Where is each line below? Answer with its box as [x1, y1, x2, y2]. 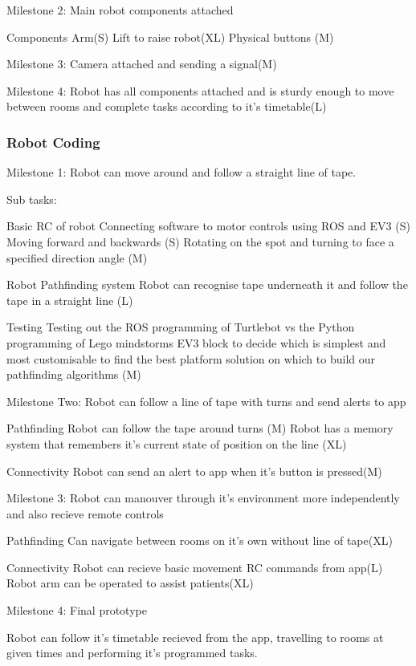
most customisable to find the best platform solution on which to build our [6, 350, 375, 367]
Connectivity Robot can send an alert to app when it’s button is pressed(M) [6, 462, 382, 479]
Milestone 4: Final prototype [6, 602, 147, 619]
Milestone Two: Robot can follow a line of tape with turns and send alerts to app [6, 392, 406, 409]
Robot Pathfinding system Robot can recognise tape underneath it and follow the [6, 276, 408, 293]
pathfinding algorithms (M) [6, 366, 141, 383]
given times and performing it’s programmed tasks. [6, 644, 258, 661]
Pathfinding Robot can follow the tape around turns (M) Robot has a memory [6, 420, 394, 437]
